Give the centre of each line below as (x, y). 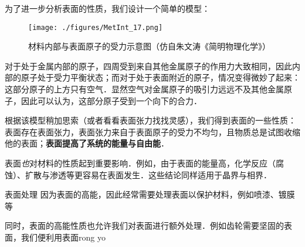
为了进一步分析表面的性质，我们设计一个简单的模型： (107, 8)
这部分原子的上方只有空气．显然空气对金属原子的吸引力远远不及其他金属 (144, 89)
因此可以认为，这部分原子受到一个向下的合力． (111, 100)
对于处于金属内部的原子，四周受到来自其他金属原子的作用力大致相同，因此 (148, 66)
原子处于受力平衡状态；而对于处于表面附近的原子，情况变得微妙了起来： (160, 77)
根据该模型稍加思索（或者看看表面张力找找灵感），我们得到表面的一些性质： (150, 120)
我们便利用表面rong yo (63, 237)
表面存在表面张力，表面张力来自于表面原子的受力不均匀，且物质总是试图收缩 (152, 131)
